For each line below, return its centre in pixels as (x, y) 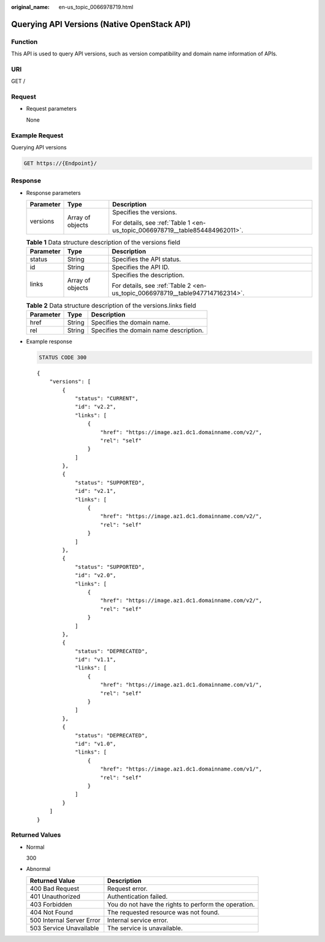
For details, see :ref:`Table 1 (151, 223)
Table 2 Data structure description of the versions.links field (111, 305)
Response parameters (54, 193)
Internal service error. (138, 920)
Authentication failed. (138, 896)
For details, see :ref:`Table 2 (151, 286)
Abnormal (38, 869)
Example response (49, 341)
